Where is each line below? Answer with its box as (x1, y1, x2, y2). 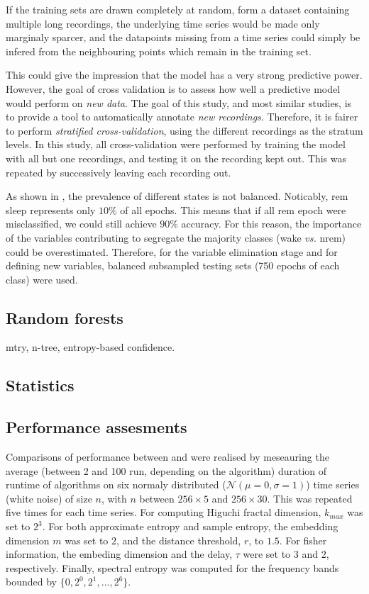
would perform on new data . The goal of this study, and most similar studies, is (6, 95, 352, 110)
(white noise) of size (6, 491, 92, 505)
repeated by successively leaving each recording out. (6, 164, 231, 179)
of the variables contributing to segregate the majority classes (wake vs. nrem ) (6, 230, 346, 245)
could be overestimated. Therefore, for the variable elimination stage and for (6, 244, 338, 259)
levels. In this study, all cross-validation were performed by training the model (6, 137, 346, 152)
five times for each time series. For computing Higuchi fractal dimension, (6, 505, 321, 520)
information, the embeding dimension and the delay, (6, 547, 233, 561)
